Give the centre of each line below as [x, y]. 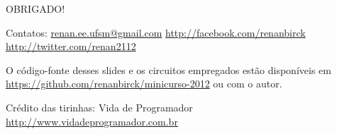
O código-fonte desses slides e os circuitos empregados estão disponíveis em [168, 69]
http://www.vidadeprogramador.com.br [92, 121]
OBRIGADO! [35, 8]
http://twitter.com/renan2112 [71, 46]
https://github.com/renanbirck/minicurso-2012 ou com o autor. [144, 84]
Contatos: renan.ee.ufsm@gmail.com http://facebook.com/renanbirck [156, 32]
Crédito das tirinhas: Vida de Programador [99, 107]
